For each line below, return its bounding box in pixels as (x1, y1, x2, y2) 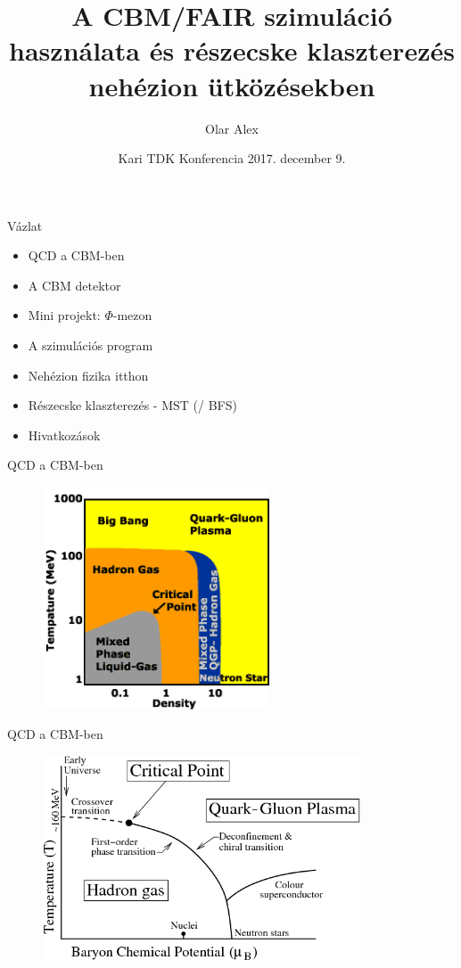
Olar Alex (205, 119, 259, 137)
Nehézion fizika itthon (28, 365, 149, 384)
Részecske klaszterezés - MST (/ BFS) (28, 396, 237, 414)
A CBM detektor (28, 275, 121, 294)
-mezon (112, 306, 152, 324)
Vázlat (7, 216, 43, 234)
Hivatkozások (28, 425, 101, 444)
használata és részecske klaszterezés (9, 32, 455, 69)
